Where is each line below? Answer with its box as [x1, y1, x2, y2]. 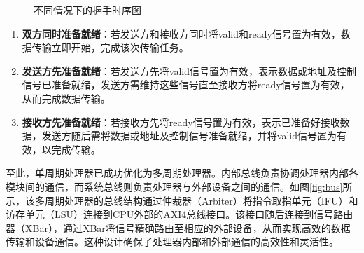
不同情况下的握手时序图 [34, 3, 141, 17]
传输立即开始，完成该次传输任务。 [31, 40, 189, 55]
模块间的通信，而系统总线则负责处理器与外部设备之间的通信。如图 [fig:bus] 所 [6, 179, 353, 193]
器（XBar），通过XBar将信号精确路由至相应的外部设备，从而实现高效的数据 [6, 220, 351, 235]
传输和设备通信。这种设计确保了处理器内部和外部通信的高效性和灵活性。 [6, 234, 339, 249]
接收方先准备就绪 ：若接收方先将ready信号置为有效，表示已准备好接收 [22, 114, 340, 129]
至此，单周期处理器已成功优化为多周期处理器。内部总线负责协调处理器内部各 [6, 165, 358, 180]
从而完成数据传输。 [22, 90, 111, 105]
